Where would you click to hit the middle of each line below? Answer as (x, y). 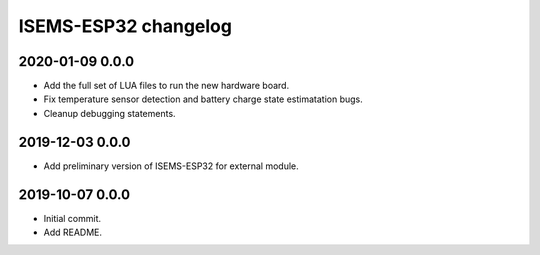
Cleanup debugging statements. (109, 113)
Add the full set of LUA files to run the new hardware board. (166, 86)
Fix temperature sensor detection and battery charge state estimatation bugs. (203, 99)
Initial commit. (72, 218)
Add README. (73, 232)
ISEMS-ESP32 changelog (125, 26)
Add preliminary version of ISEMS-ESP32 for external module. (171, 166)
